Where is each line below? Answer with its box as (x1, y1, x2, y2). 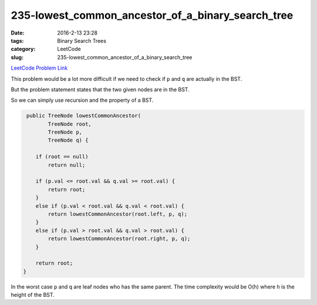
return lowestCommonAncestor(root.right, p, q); (48, 235, 191, 242)
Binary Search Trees (57, 37, 107, 44)
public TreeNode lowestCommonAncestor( (26, 112, 141, 119)
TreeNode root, (48, 121, 92, 127)
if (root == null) (35, 153, 89, 160)
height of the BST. (11, 292, 55, 299)
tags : (11, 37, 24, 44)
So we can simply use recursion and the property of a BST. (11, 97, 154, 104)
